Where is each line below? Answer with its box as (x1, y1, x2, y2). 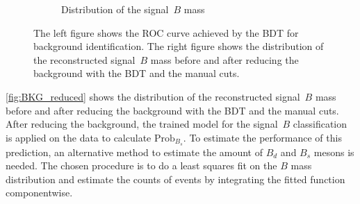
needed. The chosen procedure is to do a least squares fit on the (6, 158, 277, 173)
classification (293, 117, 347, 131)
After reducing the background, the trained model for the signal (6, 117, 278, 131)
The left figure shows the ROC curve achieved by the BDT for (33, 25, 299, 40)
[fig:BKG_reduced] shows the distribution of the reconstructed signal (6, 89, 300, 103)
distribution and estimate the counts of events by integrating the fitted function (6, 171, 345, 186)
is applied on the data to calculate (6, 130, 152, 144)
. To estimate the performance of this (183, 130, 342, 144)
